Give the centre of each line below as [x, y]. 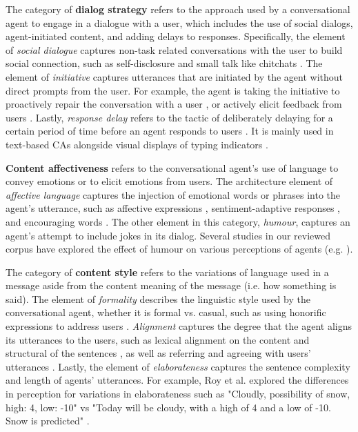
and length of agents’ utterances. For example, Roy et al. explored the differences [177, 380]
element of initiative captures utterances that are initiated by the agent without [175, 76]
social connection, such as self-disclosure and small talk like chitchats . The [164, 63]
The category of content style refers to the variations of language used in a [167, 272]
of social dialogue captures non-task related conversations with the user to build [174, 49]
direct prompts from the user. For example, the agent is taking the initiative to [173, 90]
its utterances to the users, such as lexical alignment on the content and [158, 339]
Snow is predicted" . [48, 421]
